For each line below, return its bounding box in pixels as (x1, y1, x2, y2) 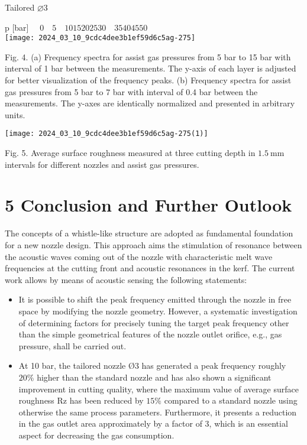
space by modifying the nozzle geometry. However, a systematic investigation (18, 304, 298, 317)
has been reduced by (69, 394, 144, 407)
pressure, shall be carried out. (18, 339, 127, 352)
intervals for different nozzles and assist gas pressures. (5, 158, 199, 170)
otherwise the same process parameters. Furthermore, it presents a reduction (18, 405, 297, 418)
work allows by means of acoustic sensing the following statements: (5, 273, 247, 285)
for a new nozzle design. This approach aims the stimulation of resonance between (5, 238, 302, 251)
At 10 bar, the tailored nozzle (18, 359, 126, 372)
